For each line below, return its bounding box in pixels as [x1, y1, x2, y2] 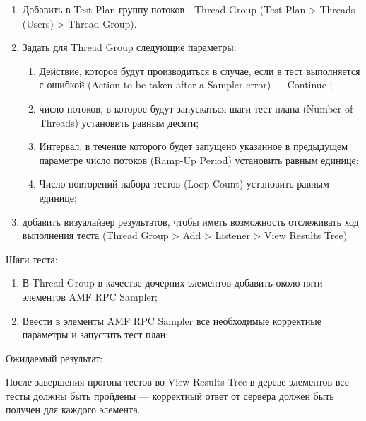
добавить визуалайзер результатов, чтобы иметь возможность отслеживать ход [22, 214, 359, 229]
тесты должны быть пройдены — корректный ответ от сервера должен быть [6, 388, 334, 403]
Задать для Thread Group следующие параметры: [22, 40, 237, 54]
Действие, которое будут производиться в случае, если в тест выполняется [39, 63, 360, 78]
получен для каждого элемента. [6, 402, 141, 417]
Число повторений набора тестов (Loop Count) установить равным [39, 176, 329, 191]
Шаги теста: [6, 251, 58, 266]
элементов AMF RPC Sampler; [22, 289, 158, 304]
